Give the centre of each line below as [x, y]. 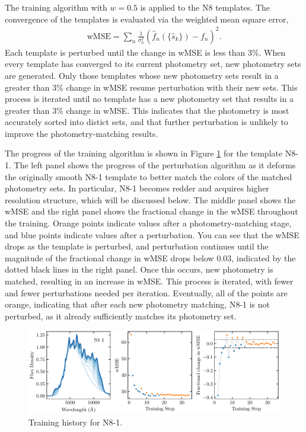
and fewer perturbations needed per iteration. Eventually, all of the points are [146, 292]
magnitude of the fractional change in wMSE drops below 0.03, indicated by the [150, 257]
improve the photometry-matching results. [82, 133]
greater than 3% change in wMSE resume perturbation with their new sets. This [151, 87]
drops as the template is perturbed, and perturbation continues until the [137, 246]
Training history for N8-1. [76, 422]
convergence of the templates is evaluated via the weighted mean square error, [147, 19]
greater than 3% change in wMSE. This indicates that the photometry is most [147, 110]
